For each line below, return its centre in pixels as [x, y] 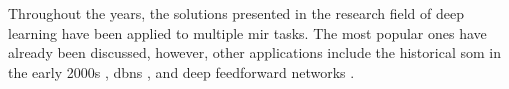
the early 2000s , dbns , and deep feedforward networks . [181, 71]
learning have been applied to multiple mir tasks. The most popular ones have [247, 32]
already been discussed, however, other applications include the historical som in [254, 52]
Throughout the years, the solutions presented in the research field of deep [236, 13]
